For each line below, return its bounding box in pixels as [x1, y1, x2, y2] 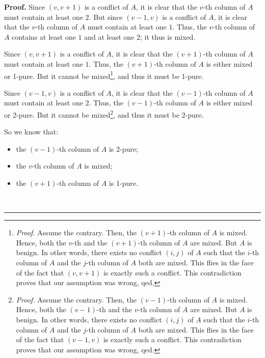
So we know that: [4, 126, 59, 137]
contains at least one [12, 31, 76, 42]
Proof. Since [4, 2, 45, 12]
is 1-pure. [109, 178, 138, 188]
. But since [89, 11, 123, 22]
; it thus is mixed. [140, 31, 196, 42]
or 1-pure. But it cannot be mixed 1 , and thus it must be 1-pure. [4, 69, 204, 81]
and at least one [84, 31, 135, 42]
